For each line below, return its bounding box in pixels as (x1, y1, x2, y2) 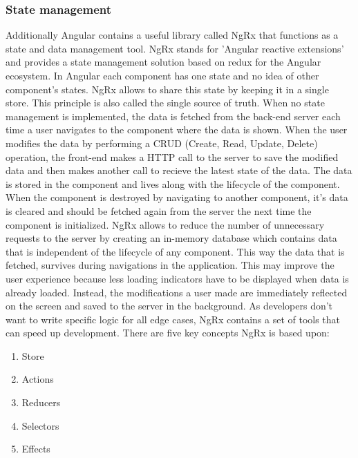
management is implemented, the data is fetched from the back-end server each (6, 108, 341, 123)
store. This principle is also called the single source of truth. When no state (6, 95, 325, 110)
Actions (21, 372, 54, 386)
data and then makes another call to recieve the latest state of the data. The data (6, 163, 352, 178)
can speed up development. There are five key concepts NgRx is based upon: (6, 325, 330, 340)
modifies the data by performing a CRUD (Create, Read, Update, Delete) (6, 135, 318, 150)
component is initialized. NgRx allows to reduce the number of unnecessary (6, 217, 325, 231)
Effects (21, 441, 50, 456)
